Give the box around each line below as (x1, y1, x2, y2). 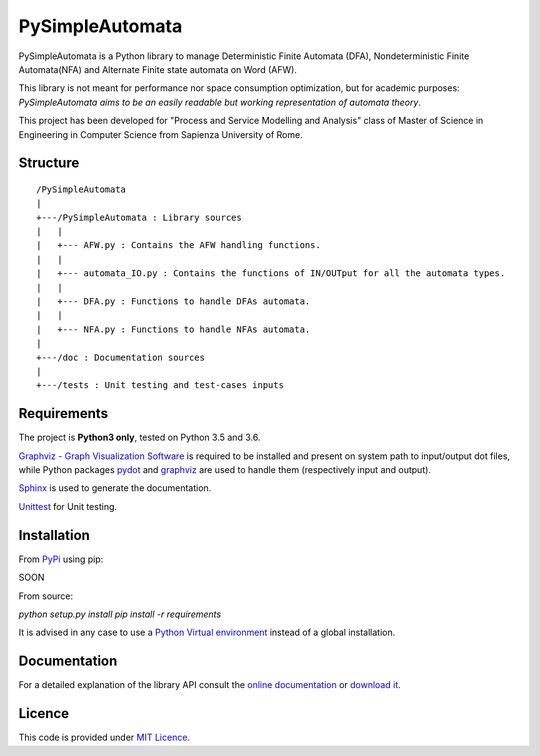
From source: (18, 590, 74, 602)
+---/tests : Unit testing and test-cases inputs (36, 380, 285, 391)
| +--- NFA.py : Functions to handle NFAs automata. (36, 323, 311, 335)
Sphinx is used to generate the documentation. (18, 482, 212, 494)
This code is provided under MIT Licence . (18, 731, 190, 744)
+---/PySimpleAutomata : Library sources (36, 211, 242, 223)
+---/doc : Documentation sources (36, 351, 205, 363)
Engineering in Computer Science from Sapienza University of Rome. (18, 128, 304, 140)
